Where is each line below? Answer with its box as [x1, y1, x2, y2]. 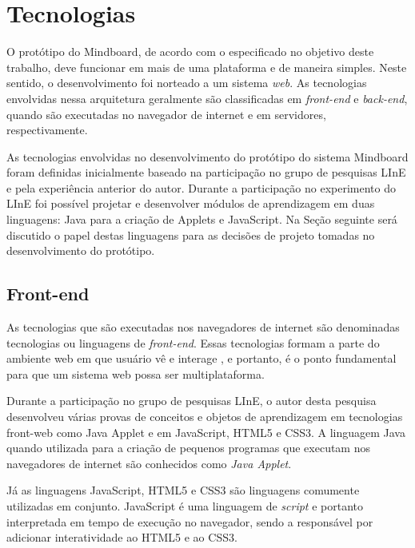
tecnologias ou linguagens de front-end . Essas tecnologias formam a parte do [6, 334, 380, 351]
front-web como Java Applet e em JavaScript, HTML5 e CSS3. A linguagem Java [6, 423, 405, 440]
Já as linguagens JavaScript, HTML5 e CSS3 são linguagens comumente [6, 482, 360, 498]
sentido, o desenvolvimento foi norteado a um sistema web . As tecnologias [6, 74, 367, 91]
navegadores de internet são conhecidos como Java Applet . [6, 455, 292, 471]
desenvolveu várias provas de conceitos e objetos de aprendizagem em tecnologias [6, 408, 403, 425]
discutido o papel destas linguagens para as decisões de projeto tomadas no [6, 226, 375, 243]
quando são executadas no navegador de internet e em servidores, [6, 105, 326, 122]
